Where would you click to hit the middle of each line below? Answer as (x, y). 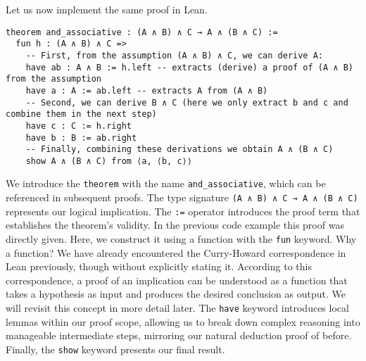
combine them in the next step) (81, 114)
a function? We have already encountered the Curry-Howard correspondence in (176, 252)
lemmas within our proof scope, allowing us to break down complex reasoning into (183, 321)
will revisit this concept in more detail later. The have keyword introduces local (177, 308)
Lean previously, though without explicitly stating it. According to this (159, 266)
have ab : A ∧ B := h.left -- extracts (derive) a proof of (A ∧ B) (189, 67)
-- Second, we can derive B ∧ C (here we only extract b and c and (187, 102)
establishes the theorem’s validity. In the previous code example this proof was (175, 225)
